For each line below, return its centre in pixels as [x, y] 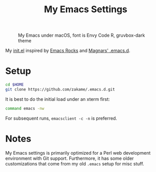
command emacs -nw [25, 108]
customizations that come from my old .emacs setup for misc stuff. [75, 163]
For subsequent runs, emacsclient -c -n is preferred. [61, 118]
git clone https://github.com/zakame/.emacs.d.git [60, 90]
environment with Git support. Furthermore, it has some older [70, 158]
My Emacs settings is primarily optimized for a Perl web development [78, 153]
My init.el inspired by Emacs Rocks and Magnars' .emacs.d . [68, 51]
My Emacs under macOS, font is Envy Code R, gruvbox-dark [82, 35]
